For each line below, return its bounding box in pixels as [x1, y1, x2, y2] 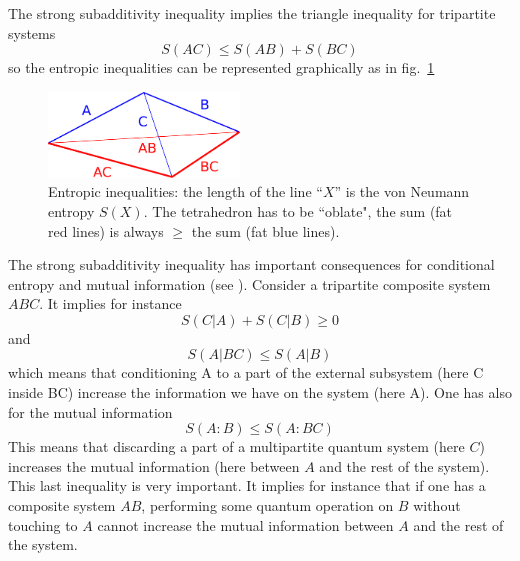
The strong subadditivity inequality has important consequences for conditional [8, 254, 495, 275]
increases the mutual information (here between [8, 455, 300, 476]
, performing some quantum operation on [141, 495, 394, 516]
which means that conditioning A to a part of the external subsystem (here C [8, 362, 484, 383]
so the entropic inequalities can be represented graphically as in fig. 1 [8, 57, 435, 78]
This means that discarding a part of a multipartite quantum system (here [8, 436, 465, 457]
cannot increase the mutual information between [97, 514, 394, 535]
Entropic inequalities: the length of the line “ [48, 181, 323, 202]
